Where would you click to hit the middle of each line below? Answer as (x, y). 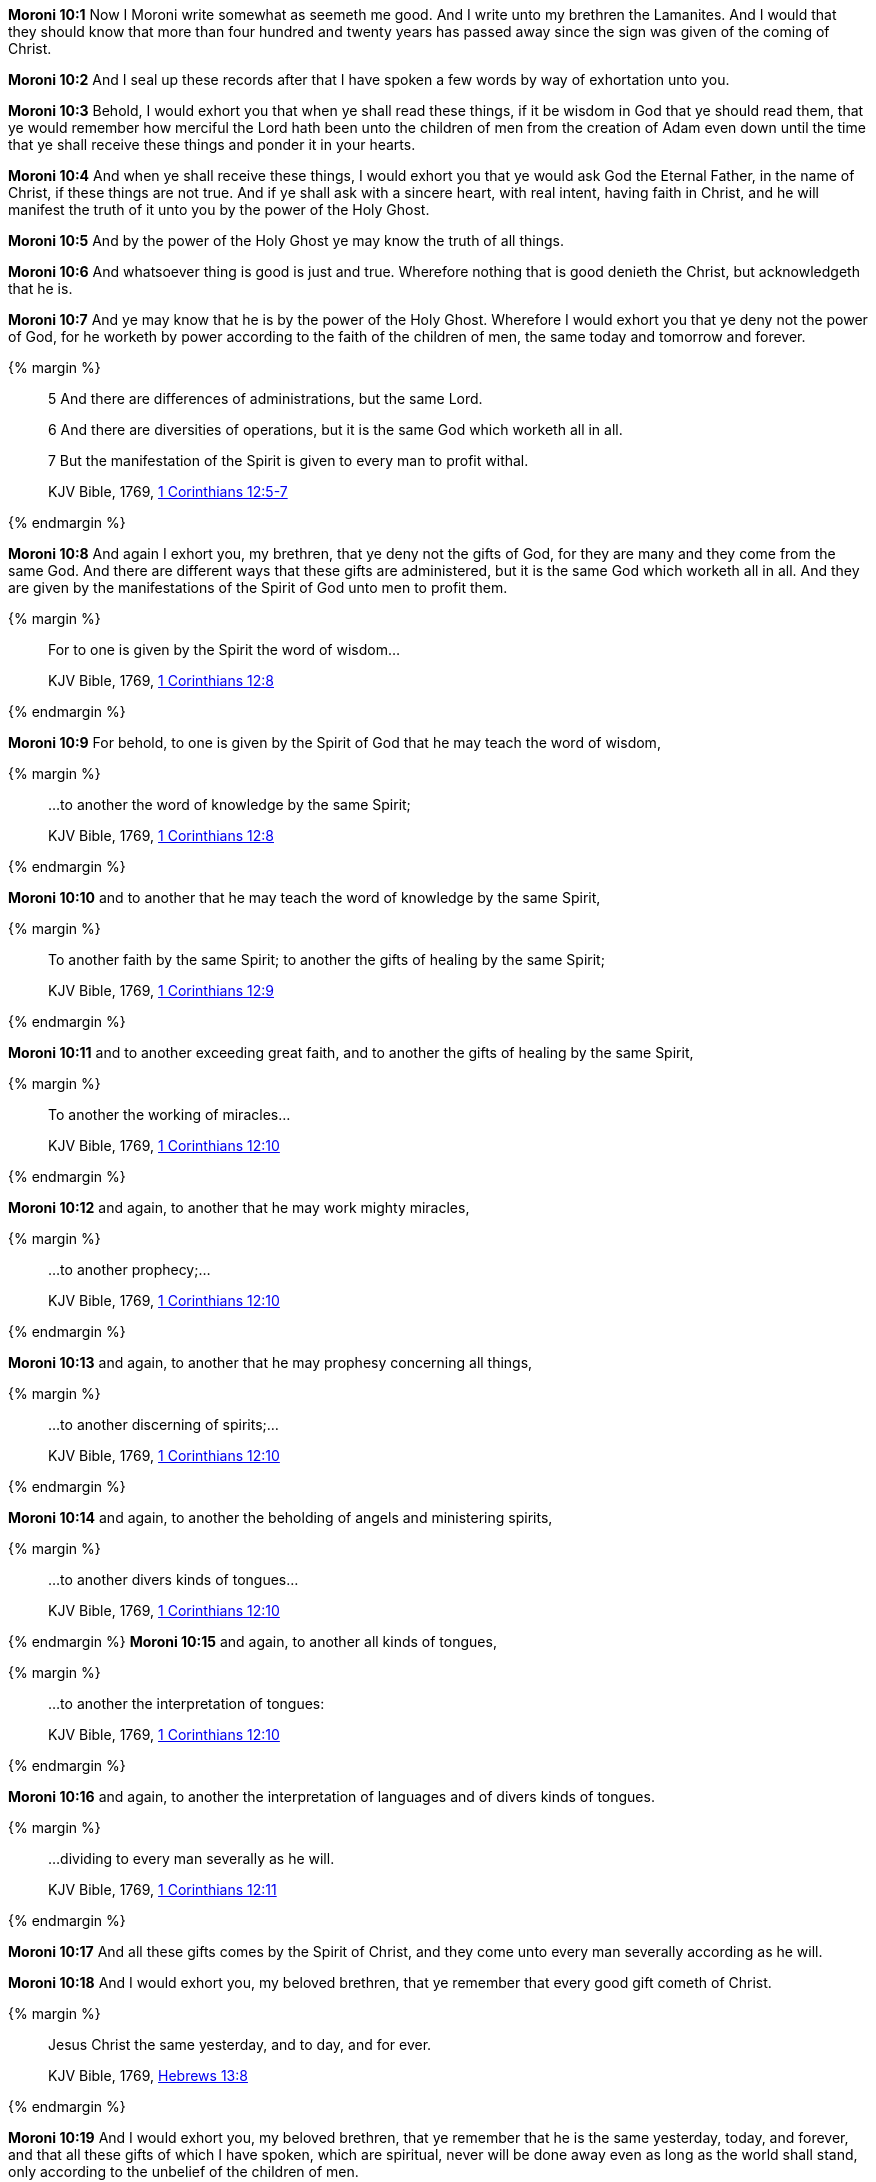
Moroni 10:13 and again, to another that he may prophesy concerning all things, (270, 1362)
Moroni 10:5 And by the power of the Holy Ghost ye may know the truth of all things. (286, 240)
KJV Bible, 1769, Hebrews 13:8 (148, 2075)
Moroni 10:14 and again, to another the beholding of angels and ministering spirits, (280, 1517)
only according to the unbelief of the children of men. (183, 2171)
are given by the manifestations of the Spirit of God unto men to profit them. (258, 587)
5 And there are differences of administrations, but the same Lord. (265, 398)
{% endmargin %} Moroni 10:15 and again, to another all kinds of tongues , (252, 1641)
